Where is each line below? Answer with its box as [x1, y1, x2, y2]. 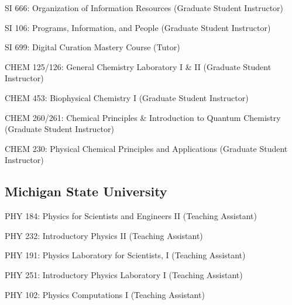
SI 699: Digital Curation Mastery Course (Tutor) [5, 41, 180, 53]
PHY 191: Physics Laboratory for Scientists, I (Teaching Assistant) [5, 249, 246, 261]
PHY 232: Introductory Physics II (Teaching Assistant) [5, 229, 203, 241]
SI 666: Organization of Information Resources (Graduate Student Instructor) [5, 2, 284, 13]
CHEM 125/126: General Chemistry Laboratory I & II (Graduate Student [5, 60, 272, 72]
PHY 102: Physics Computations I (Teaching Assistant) [5, 288, 205, 300]
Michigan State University [5, 182, 167, 200]
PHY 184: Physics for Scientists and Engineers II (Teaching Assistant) [5, 210, 257, 222]
